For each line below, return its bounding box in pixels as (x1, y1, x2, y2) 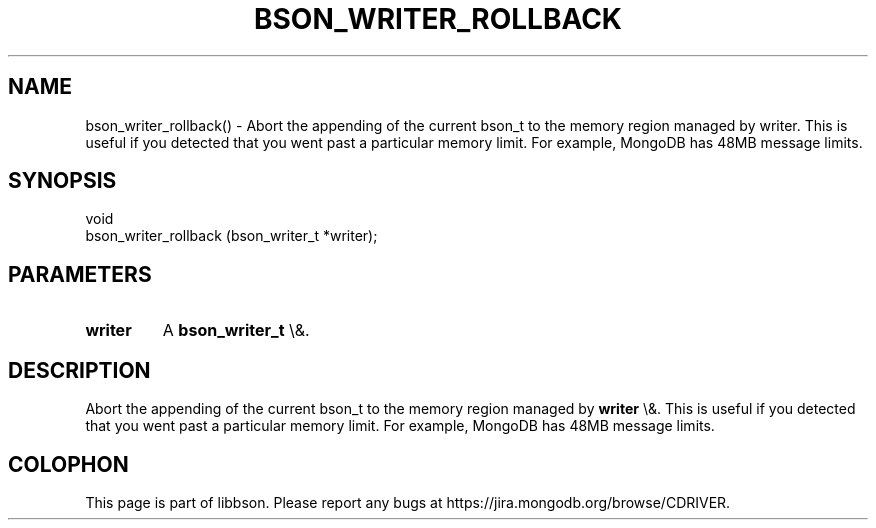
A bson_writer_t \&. (162, 320, 310, 341)
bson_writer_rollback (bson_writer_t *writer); (85, 227, 378, 245)
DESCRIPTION (8, 357, 151, 383)
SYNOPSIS (8, 168, 117, 194)
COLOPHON (8, 451, 129, 477)
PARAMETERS (8, 261, 152, 287)
